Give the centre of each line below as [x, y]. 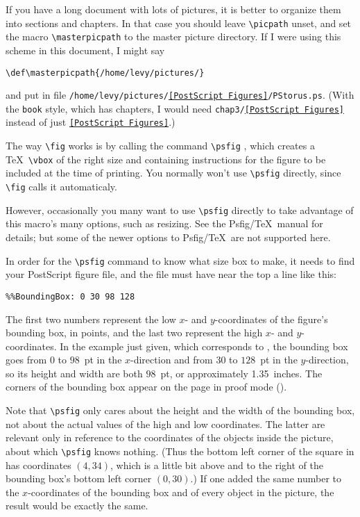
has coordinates [38, 465]
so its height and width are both [74, 373]
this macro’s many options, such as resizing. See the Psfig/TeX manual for [164, 223]
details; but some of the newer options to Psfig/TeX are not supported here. [168, 237]
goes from [26, 360]
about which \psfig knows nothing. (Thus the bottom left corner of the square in [180, 451]
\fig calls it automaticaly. [61, 187]
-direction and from [172, 360]
